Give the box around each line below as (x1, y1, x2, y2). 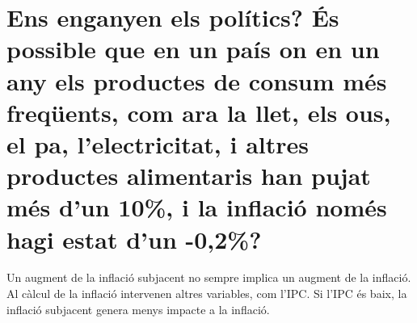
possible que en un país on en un (6, 32, 380, 65)
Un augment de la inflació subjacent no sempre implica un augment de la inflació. (6, 269, 411, 286)
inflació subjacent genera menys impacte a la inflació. (6, 300, 270, 317)
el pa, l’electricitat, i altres (6, 127, 310, 160)
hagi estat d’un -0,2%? (6, 222, 262, 255)
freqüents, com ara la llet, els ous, (6, 95, 391, 128)
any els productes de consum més (6, 64, 387, 97)
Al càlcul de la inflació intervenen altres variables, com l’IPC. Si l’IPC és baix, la (6, 285, 407, 302)
